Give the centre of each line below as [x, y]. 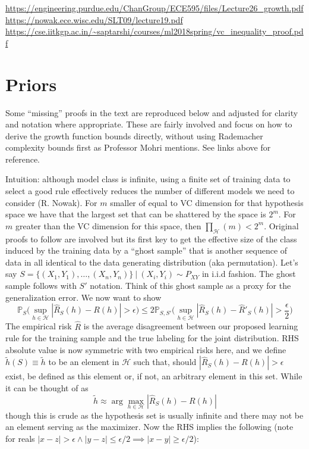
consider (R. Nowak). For [51, 202]
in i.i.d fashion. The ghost [249, 274]
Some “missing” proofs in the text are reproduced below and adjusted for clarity [152, 112]
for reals [20, 439]
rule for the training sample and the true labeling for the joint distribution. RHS [152, 338]
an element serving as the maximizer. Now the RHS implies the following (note [149, 427]
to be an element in [84, 362]
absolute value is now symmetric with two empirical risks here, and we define [146, 349]
